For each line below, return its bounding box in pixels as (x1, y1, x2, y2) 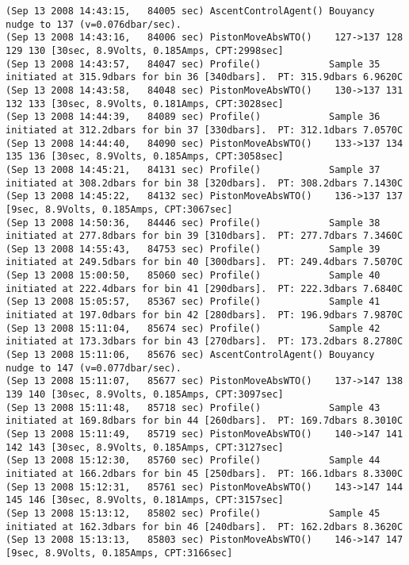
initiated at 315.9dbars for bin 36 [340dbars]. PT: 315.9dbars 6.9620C (6, 71, 403, 83)
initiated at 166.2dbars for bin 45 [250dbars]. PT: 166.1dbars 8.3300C (6, 467, 403, 479)
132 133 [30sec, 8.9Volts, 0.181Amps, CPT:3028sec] (6, 98, 284, 110)
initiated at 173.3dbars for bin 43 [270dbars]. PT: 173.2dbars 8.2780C (6, 336, 403, 348)
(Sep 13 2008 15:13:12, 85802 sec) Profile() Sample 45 (6, 507, 380, 519)
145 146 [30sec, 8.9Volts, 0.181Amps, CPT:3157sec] (6, 494, 284, 506)
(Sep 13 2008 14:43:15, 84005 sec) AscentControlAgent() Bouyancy (6, 6, 375, 17)
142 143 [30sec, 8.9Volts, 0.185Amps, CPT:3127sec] (6, 441, 284, 453)
